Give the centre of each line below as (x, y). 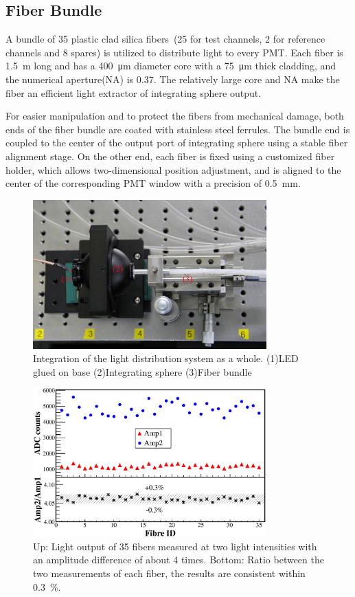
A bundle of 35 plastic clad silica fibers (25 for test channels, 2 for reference (165, 39)
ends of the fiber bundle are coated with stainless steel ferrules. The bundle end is (178, 129)
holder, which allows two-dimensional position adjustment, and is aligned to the (173, 169)
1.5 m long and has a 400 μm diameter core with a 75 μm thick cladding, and (171, 66)
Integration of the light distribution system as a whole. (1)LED (166, 358)
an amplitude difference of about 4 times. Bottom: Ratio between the (179, 560)
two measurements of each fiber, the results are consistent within (169, 573)
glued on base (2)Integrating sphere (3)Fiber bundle (142, 371)
